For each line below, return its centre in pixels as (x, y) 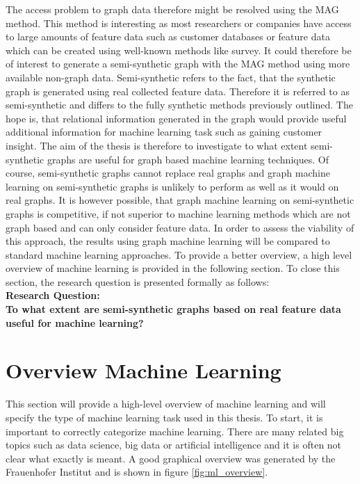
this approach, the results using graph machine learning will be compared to (168, 241)
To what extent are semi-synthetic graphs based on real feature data (173, 309)
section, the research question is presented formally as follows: (138, 281)
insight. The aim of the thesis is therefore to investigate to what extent (157, 145)
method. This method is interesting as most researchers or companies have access (179, 23)
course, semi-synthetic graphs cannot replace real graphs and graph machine (168, 173)
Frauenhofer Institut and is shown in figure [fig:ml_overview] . (137, 472)
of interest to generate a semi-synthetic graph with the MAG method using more (178, 64)
